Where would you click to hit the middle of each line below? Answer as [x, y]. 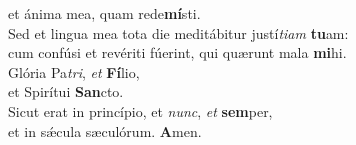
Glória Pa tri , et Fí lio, [74, 71]
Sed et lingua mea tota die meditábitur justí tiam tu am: [178, 32]
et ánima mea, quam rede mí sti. [104, 13]
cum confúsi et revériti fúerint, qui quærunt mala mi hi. [177, 52]
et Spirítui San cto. [66, 91]
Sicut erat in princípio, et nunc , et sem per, [140, 110]
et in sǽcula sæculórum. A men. [105, 130]
